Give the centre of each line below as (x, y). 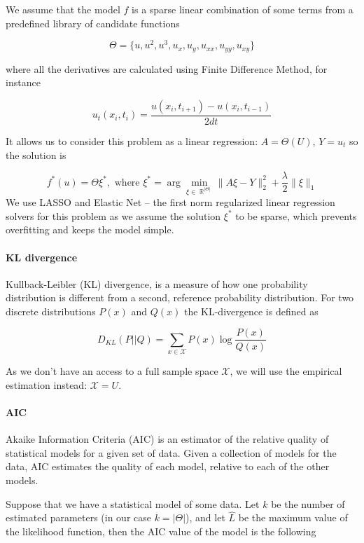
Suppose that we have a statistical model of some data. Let (133, 503)
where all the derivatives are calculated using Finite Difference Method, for (167, 68)
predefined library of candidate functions (93, 23)
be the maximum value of (293, 517)
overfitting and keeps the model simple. (90, 229)
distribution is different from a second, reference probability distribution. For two (180, 297)
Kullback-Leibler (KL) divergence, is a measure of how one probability (157, 283)
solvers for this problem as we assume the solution (113, 215)
